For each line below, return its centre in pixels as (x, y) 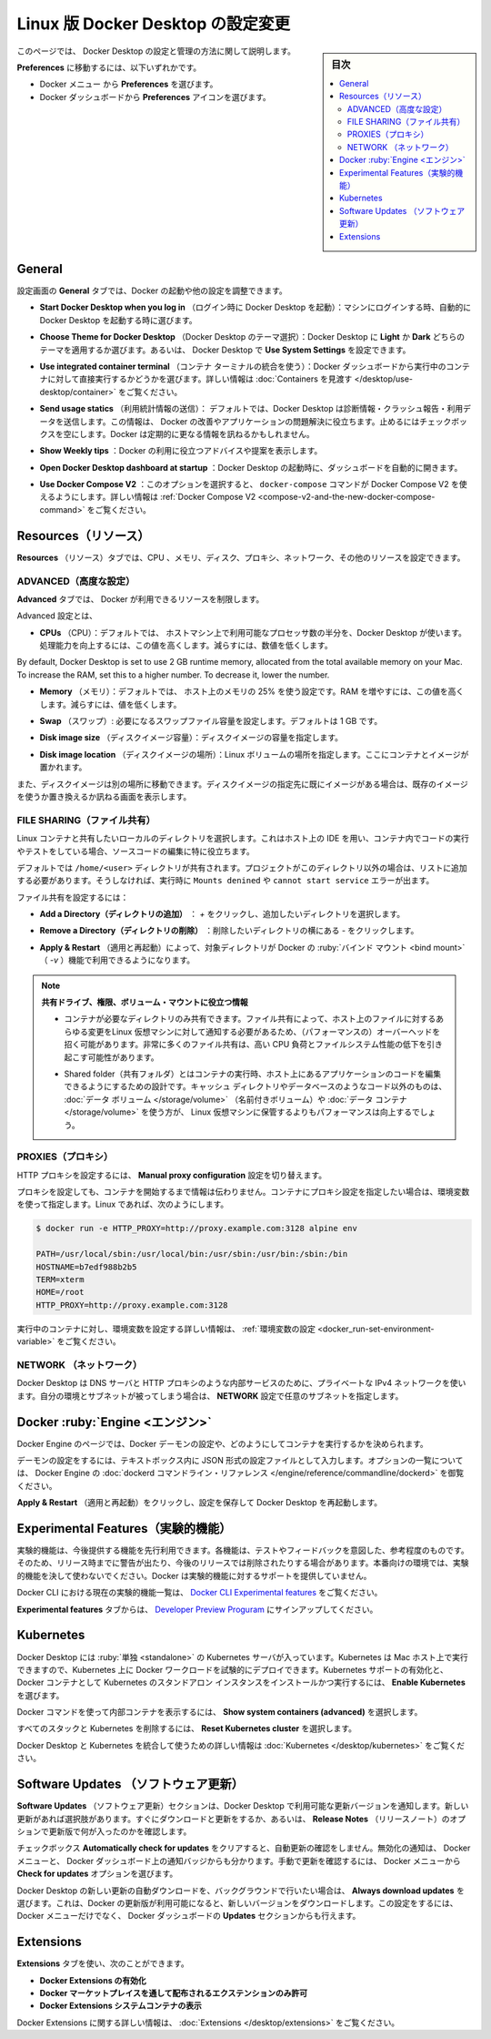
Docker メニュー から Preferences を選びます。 (129, 84)
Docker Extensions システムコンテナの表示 (120, 2006)
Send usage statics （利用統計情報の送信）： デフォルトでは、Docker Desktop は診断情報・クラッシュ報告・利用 (251, 409)
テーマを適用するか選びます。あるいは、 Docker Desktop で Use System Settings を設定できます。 (225, 350)
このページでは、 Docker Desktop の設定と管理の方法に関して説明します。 (156, 51)
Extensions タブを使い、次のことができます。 (103, 1963)
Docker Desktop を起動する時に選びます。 (118, 320)
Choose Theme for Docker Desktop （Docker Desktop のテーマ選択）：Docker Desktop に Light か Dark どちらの (252, 337)
